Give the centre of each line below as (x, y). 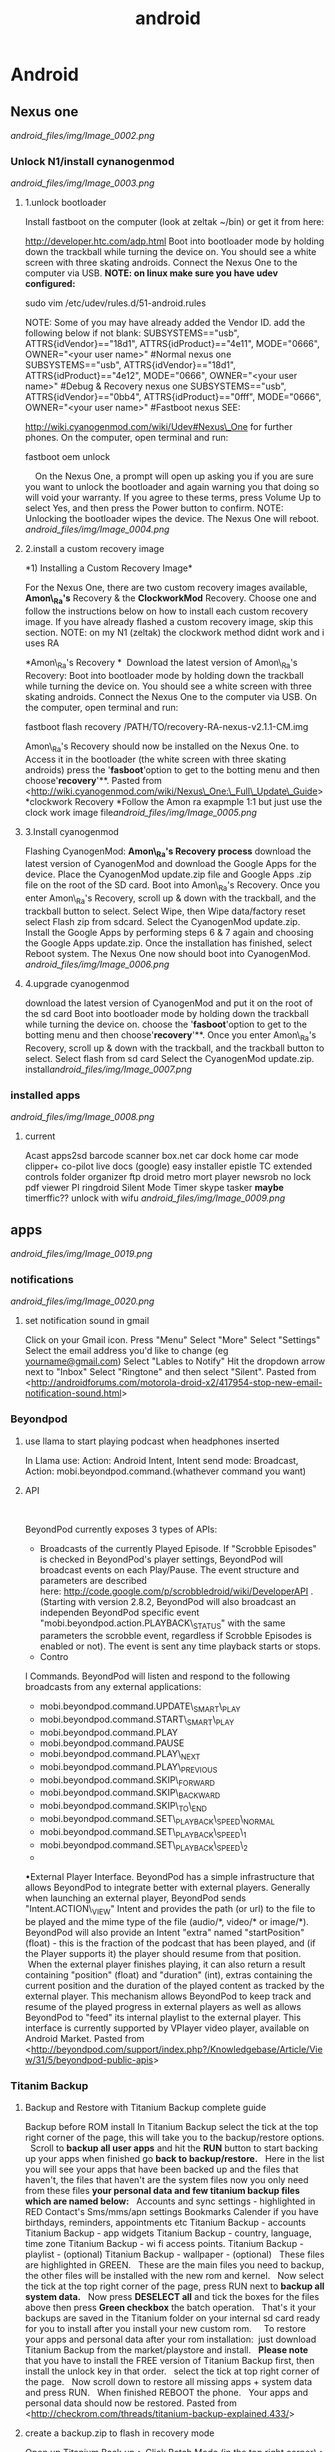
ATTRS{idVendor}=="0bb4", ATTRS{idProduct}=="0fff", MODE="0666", (173, 397)
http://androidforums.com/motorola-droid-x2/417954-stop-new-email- (177, 1383)
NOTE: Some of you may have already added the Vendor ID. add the (165, 323)
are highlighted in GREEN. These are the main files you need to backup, (174, 2265)
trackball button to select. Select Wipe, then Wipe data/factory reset (165, 911)
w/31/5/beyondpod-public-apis (89, 2060)
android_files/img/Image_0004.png (97, 529)
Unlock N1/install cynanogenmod (92, 161)
